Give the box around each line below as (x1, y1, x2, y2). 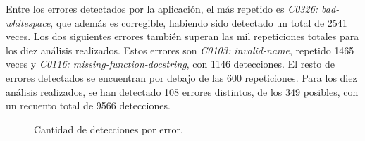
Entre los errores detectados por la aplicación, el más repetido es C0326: (6, 1, 318, 16)
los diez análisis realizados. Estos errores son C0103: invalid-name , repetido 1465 (6, 42, 354, 57)
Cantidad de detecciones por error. (34, 121, 183, 136)
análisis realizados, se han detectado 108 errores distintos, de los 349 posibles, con (6, 84, 359, 99)
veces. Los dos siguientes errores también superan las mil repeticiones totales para (6, 29, 359, 44)
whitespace (6, 15, 51, 30)
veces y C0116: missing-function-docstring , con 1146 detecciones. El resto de (6, 56, 335, 71)
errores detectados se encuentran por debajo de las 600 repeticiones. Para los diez (6, 70, 357, 85)
